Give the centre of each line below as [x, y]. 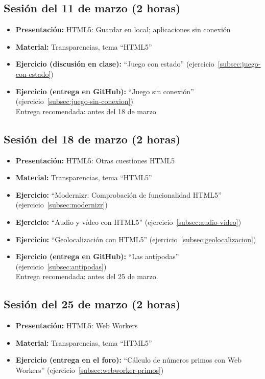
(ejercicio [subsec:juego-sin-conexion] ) [74, 101]
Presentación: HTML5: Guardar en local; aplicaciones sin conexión [123, 29]
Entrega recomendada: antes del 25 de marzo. [87, 276]
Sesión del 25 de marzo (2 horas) [92, 304]
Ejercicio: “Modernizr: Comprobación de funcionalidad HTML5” [118, 194]
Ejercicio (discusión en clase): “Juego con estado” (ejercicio [115, 64]
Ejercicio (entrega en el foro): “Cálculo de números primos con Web [128, 360]
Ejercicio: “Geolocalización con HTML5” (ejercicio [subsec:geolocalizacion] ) [136, 239]
